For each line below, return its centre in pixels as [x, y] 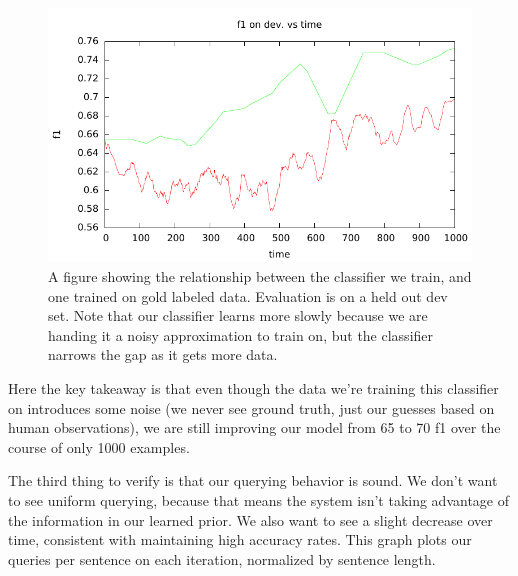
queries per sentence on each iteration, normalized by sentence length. [222, 558]
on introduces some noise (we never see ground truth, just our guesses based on [251, 407]
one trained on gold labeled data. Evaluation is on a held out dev [248, 295]
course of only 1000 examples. [99, 446]
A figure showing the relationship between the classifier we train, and [260, 275]
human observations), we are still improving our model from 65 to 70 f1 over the [254, 427]
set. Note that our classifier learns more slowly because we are [238, 315]
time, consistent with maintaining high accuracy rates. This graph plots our [240, 539]
